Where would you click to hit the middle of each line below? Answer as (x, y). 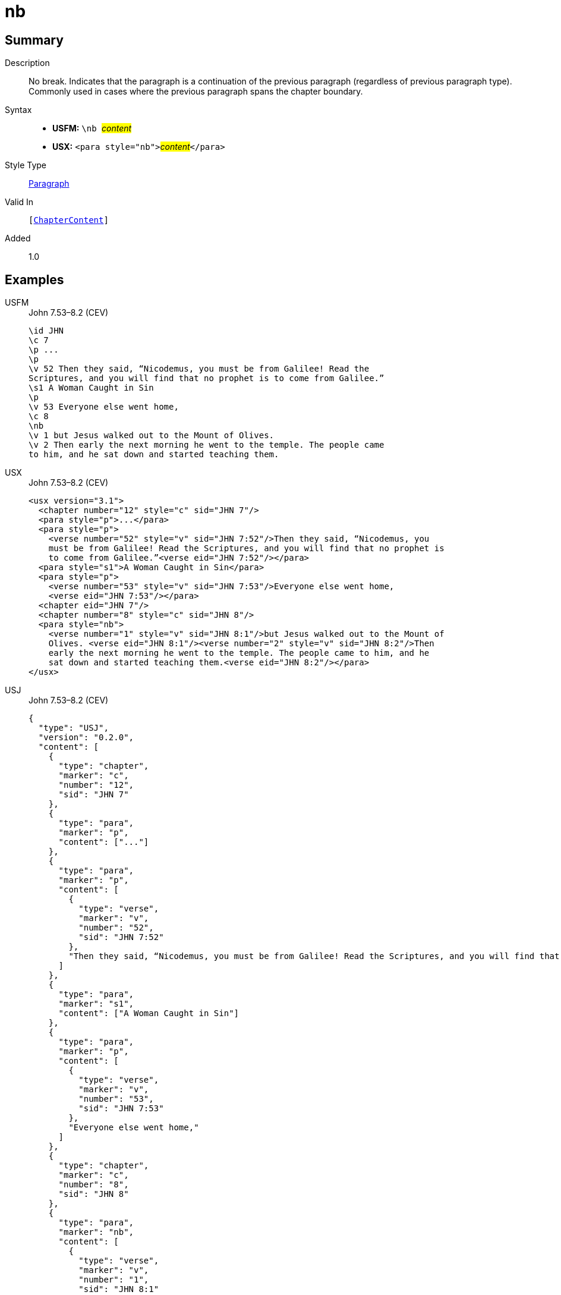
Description (27, 63)
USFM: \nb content (92, 128)
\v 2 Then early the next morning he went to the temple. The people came (207, 445)
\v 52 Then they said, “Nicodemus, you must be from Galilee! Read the (199, 369)
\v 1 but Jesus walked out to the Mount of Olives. (152, 436)
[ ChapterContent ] (69, 220)
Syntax (18, 110)
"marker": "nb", (96, 1232)
